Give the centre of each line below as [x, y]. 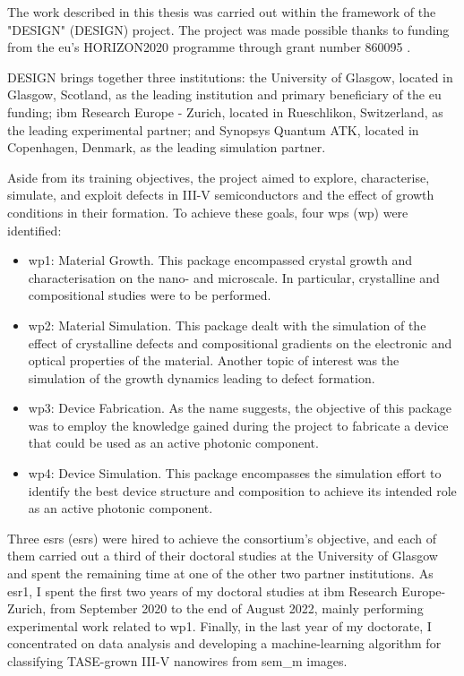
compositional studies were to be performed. [150, 295]
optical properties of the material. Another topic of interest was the [214, 360]
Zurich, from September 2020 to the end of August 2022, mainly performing [215, 608]
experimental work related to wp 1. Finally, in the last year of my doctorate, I [219, 625]
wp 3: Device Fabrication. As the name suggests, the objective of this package [240, 408]
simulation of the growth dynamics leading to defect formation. [202, 377]
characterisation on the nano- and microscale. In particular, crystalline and [234, 277]
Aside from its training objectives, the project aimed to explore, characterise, [219, 177]
